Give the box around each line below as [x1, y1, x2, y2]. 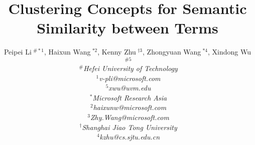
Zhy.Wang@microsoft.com [90, 111, 169, 122]
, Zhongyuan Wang [143, 46, 201, 57]
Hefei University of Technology [83, 62, 178, 73]
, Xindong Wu [208, 46, 251, 57]
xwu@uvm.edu [108, 82, 151, 93]
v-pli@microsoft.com [99, 72, 161, 83]
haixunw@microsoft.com [93, 102, 167, 112]
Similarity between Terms [37, 17, 218, 38]
